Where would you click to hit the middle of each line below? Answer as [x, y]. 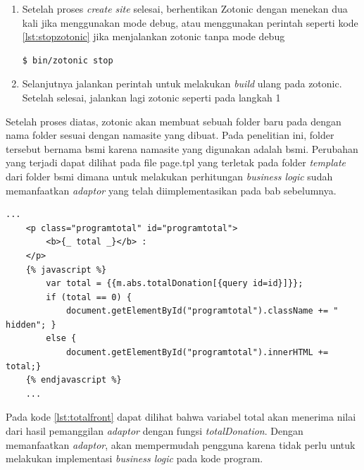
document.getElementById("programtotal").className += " [202, 311]
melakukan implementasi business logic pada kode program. [134, 458]
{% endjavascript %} [74, 380]
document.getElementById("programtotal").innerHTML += [197, 353]
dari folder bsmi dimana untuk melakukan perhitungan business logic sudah [169, 176]
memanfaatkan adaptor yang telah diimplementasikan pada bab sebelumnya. [171, 190]
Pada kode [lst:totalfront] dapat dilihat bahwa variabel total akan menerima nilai [181, 417]
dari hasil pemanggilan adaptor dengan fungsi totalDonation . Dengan [155, 431]
